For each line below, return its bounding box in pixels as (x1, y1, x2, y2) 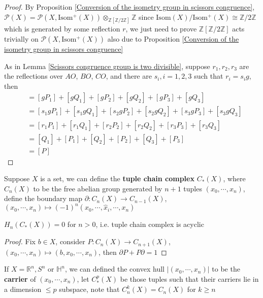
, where (223, 173, 246, 184)
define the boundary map (4, 193, 83, 204)
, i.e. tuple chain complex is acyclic (95, 219, 204, 229)
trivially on (4, 34, 39, 44)
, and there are (106, 71, 152, 81)
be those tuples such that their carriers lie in (120, 273, 259, 284)
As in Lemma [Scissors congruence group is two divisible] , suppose (4, 60, 210, 71)
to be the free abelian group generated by (33, 183, 162, 193)
